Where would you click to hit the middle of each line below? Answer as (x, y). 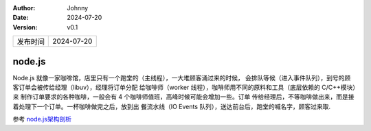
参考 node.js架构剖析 (42, 119)
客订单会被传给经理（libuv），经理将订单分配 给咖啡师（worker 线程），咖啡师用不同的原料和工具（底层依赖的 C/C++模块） (184, 87)
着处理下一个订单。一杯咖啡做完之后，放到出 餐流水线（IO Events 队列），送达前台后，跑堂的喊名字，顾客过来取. (172, 106)
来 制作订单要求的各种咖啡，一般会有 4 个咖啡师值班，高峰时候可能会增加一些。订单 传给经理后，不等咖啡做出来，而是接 (183, 97)
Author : (24, 8)
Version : (25, 27)
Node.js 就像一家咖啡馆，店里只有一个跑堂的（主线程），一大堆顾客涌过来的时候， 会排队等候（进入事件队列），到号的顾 (182, 78)
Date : (21, 18)
